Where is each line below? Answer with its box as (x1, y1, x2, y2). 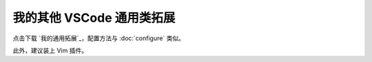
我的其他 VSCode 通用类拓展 (12, 10, 176, 25)
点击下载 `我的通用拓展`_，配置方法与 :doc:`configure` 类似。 (12, 34, 185, 42)
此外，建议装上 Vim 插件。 (12, 46, 88, 55)
